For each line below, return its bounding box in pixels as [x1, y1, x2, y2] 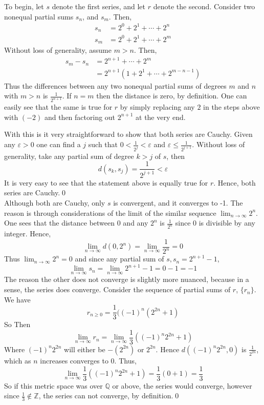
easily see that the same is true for [4, 102, 113, 112]
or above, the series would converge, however [112, 380, 252, 391]
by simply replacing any [120, 102, 195, 112]
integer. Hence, [4, 228, 51, 239]
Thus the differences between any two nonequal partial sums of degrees [4, 80, 227, 91]
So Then [4, 319, 31, 330]
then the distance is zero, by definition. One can [96, 90, 247, 101]
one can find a [36, 139, 81, 150]
